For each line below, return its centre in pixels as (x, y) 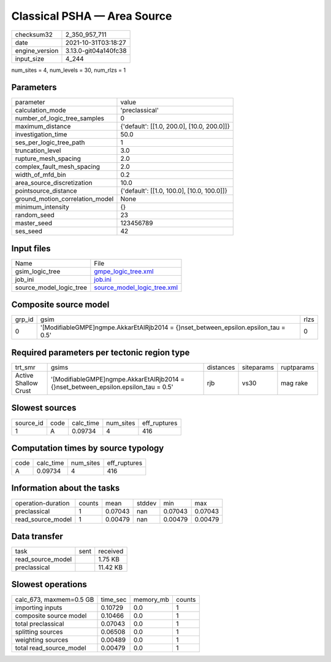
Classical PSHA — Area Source (92, 16)
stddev (147, 503)
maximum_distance (43, 127)
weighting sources (42, 640)
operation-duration (42, 503)
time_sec (114, 599)
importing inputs (39, 607)
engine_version (37, 50)
